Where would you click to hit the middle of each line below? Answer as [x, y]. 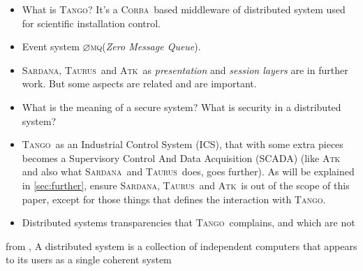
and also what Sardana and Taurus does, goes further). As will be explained [188, 171]
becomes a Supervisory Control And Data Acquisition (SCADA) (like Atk [181, 158]
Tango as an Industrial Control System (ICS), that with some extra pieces [183, 144]
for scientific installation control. [91, 23]
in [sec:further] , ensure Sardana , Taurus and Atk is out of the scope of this [186, 185]
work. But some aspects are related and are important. [139, 83]
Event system [51, 46]
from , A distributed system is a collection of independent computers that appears [181, 246]
